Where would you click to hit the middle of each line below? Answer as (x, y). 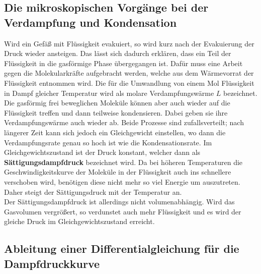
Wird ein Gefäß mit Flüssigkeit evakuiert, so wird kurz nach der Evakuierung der (129, 43)
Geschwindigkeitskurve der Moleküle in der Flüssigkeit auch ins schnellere (118, 172)
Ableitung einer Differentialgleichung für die (122, 249)
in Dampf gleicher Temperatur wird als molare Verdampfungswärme (109, 93)
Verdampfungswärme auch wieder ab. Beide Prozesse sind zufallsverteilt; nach (124, 122)
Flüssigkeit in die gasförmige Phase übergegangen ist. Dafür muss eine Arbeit (123, 63)
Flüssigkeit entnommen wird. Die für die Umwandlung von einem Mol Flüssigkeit (129, 83)
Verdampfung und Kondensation (91, 22)
